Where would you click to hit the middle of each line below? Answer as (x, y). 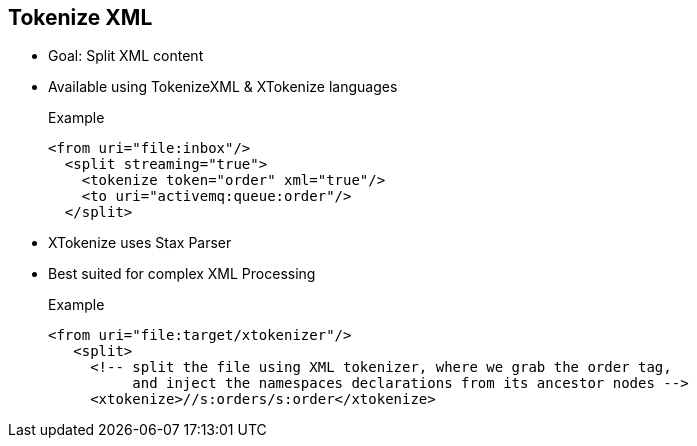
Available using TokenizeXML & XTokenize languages (223, 87)
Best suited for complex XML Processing (182, 274)
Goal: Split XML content (126, 56)
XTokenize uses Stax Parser (140, 243)
